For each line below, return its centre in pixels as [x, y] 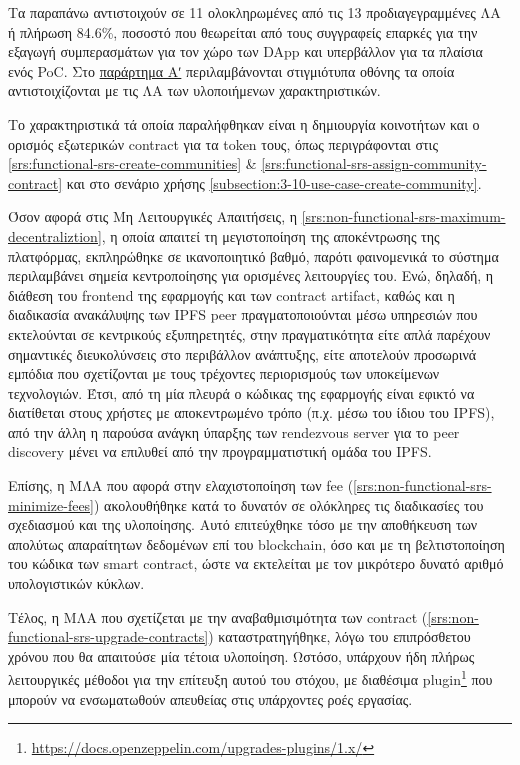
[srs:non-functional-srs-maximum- [403, 216]
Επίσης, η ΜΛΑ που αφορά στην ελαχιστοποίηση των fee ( [181, 485]
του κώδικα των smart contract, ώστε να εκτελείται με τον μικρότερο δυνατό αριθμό [256, 563]
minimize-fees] [51, 504]
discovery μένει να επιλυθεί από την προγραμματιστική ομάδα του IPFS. [220, 451]
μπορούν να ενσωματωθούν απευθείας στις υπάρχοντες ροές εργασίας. [210, 698]
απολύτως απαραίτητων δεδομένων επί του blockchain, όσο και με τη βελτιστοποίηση [256, 543]
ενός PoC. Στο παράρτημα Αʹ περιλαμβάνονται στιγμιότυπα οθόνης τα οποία [231, 70]
